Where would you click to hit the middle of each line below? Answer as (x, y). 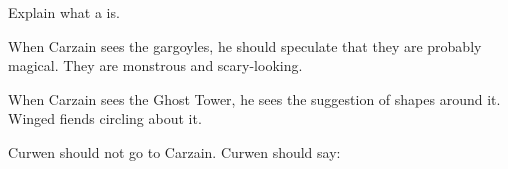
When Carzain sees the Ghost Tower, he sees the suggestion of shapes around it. (254, 98)
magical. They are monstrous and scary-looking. (155, 65)
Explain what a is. (64, 12)
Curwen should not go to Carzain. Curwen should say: (174, 151)
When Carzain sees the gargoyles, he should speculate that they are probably (245, 45)
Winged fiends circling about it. (105, 118)
